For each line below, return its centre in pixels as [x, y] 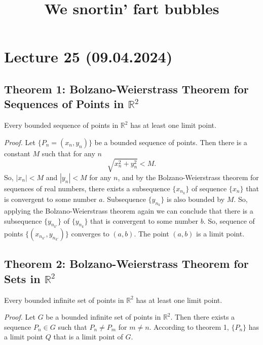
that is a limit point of [88, 337]
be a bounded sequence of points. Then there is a [171, 142]
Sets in [22, 278]
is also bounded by [196, 199]
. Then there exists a [203, 317]
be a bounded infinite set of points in [103, 317]
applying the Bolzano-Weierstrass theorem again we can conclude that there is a [129, 210]
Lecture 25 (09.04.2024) [88, 57]
